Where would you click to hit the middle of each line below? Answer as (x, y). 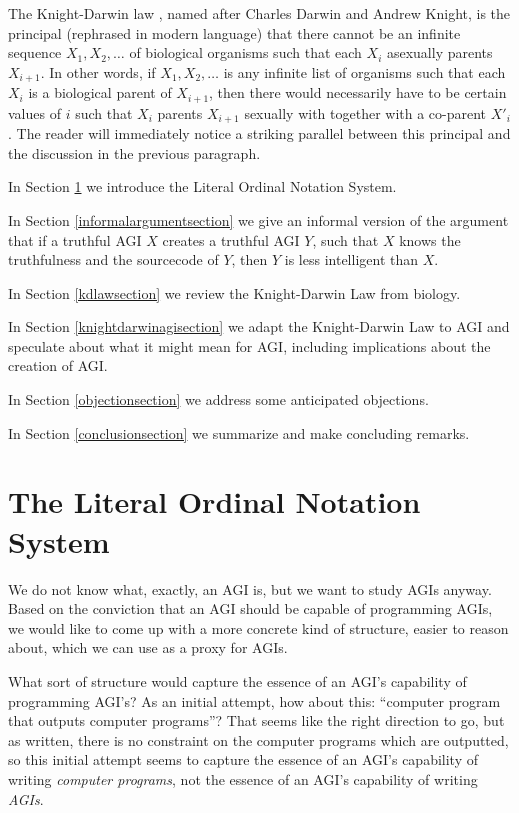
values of (34, 112)
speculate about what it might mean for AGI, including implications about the (249, 345)
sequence (35, 52)
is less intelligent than (351, 259)
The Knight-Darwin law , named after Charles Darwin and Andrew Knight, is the (259, 13)
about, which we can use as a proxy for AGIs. (148, 647)
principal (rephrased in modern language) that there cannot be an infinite (234, 32)
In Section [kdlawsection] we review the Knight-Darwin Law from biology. (234, 292)
